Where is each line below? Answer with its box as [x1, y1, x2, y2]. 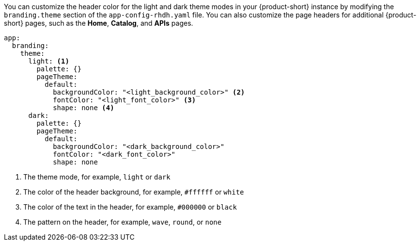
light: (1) [28, 57, 69, 65]
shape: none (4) [53, 104, 114, 112]
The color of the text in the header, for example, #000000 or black [23, 203, 237, 211]
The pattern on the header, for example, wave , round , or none [23, 218, 222, 226]
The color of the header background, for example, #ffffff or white [23, 188, 244, 196]
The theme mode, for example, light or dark [23, 173, 171, 181]
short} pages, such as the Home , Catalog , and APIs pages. [4, 19, 193, 27]
